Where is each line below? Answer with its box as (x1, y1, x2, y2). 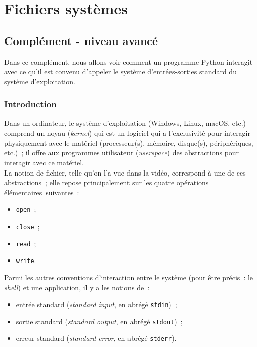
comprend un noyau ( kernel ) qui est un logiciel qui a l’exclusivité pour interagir (4, 127, 250, 138)
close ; (16, 221, 40, 231)
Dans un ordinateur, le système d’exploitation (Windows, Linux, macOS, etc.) (4, 117, 246, 128)
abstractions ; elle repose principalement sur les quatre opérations (4, 177, 209, 188)
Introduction (4, 98, 57, 110)
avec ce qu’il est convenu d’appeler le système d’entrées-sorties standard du (4, 66, 237, 77)
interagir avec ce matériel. (4, 157, 84, 167)
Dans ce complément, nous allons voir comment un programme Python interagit (4, 56, 253, 67)
